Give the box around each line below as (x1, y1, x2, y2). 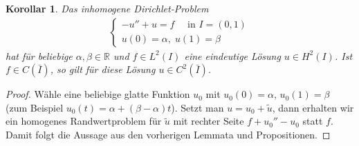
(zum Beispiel (6, 100, 64, 114)
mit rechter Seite (173, 114, 244, 128)
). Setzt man (171, 100, 224, 114)
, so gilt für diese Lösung (50, 62, 156, 76)
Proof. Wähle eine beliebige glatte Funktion (6, 87, 190, 101)
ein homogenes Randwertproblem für (6, 114, 162, 128)
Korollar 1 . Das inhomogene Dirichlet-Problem (6, 1, 209, 15)
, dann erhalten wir (272, 100, 354, 114)
